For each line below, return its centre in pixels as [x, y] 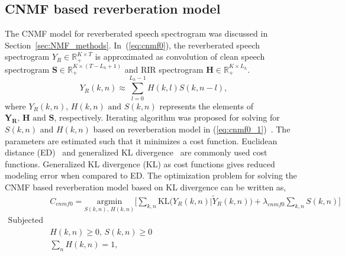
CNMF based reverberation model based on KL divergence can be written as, [146, 187]
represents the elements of [206, 106]
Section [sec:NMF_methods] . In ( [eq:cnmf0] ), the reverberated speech [133, 45]
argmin [109, 201]
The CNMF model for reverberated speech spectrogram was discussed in [136, 33]
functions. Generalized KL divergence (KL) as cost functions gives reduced [140, 163]
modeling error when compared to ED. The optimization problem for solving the [151, 175]
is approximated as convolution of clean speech [180, 56]
